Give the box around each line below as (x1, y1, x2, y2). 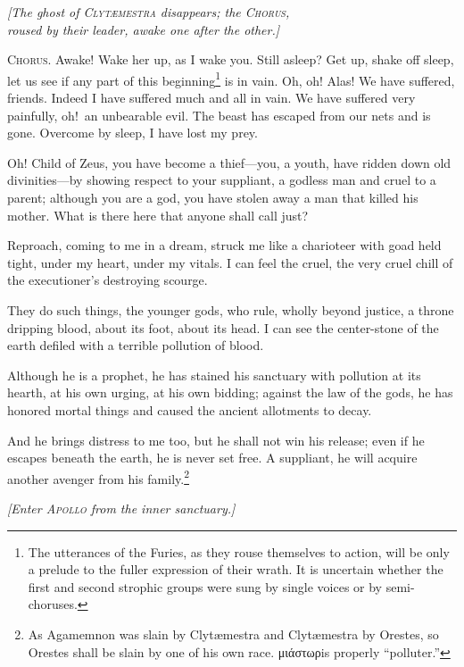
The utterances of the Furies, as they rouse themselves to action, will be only (28, 542, 450, 561)
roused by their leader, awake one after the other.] (7, 20, 280, 38)
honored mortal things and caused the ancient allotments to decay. (7, 400, 372, 419)
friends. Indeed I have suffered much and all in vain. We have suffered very (7, 88, 416, 107)
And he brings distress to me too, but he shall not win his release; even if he (7, 430, 425, 449)
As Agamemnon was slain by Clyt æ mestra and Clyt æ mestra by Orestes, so (28, 624, 439, 643)
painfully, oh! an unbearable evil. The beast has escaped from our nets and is (7, 105, 431, 124)
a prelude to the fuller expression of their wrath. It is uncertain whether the (28, 560, 443, 579)
